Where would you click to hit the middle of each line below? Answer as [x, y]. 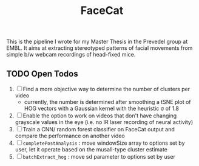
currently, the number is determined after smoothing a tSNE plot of [107, 102]
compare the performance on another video [70, 136]
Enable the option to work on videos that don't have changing [100, 116]
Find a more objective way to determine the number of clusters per [106, 89]
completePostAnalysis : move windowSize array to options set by [104, 143]
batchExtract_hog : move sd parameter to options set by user [99, 157]
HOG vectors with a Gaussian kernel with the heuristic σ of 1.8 [102, 108]
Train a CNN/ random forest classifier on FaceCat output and [99, 129]
